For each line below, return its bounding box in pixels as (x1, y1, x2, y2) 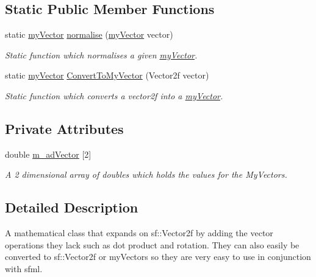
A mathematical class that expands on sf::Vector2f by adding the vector (5, 226, 273, 239)
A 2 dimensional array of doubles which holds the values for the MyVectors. (5, 168, 287, 181)
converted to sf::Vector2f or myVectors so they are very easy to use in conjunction (5, 250, 311, 263)
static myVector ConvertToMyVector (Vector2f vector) (5, 69, 209, 82)
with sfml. (5, 262, 43, 275)
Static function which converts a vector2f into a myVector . (5, 89, 223, 102)
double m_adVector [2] (5, 147, 92, 160)
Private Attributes (5, 119, 124, 138)
